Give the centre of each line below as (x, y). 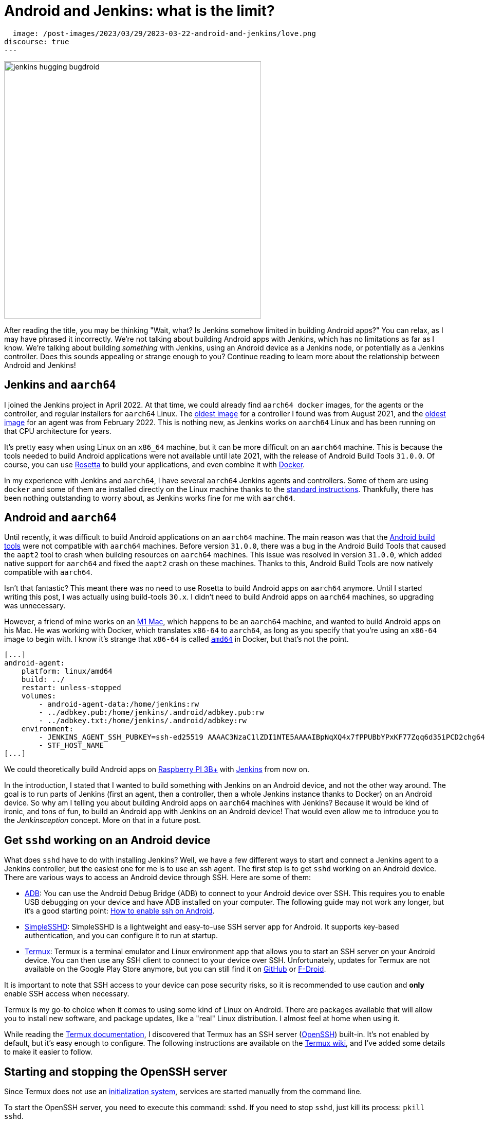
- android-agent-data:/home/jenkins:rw (119, 704)
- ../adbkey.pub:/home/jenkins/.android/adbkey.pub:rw (151, 713)
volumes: (39, 696)
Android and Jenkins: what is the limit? (139, 11)
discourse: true (37, 41)
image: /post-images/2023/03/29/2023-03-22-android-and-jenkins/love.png (164, 33)
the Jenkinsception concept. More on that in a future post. (103, 820)
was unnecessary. (35, 606)
